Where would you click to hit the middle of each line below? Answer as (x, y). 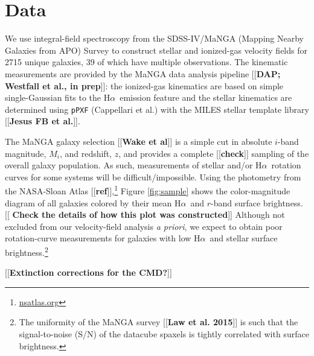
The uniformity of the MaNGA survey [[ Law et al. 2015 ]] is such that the (159, 322)
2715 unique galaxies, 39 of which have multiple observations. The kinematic (146, 62)
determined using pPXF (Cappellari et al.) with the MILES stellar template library (157, 109)
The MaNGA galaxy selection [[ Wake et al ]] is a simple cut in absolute (139, 141)
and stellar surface (244, 238)
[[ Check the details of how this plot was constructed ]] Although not (145, 215)
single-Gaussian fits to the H (58, 97)
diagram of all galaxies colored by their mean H (93, 202)
